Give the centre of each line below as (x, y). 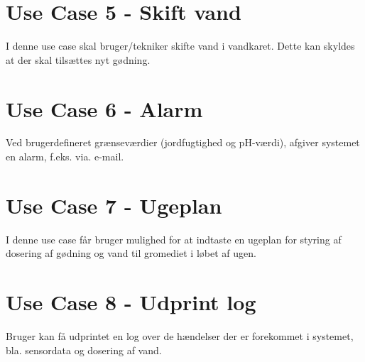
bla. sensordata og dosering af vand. (84, 350)
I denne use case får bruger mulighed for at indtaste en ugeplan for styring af (174, 239)
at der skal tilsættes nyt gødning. (78, 59)
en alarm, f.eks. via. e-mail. (65, 157)
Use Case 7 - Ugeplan (114, 205)
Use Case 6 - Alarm (104, 108)
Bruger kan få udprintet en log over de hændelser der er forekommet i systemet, (180, 336)
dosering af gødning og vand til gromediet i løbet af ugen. (131, 253)
